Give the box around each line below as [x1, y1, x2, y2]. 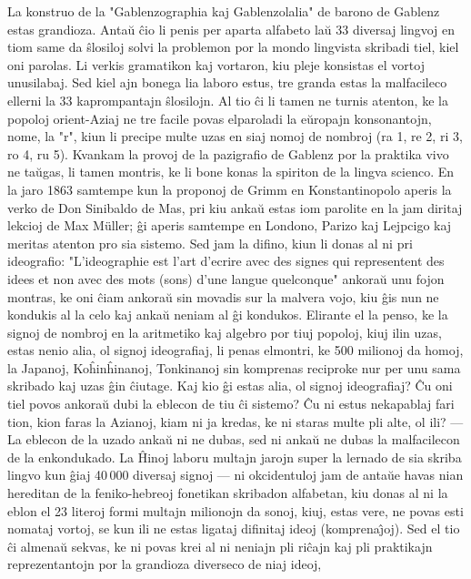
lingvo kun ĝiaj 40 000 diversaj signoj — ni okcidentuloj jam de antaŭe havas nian [7, 465, 464, 484]
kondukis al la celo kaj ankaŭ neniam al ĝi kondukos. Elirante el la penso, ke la [7, 305, 448, 324]
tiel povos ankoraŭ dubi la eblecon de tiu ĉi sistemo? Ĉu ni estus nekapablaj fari [7, 394, 455, 413]
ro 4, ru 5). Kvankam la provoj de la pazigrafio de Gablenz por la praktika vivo [7, 144, 449, 163]
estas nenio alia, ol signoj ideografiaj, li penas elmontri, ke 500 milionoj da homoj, [7, 340, 464, 360]
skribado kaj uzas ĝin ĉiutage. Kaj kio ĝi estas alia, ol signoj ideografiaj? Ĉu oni [7, 376, 453, 395]
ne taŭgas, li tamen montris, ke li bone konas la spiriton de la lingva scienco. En [7, 162, 455, 181]
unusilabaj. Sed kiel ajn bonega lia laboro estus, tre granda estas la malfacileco [7, 73, 447, 92]
